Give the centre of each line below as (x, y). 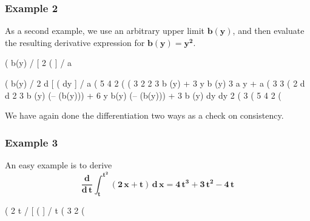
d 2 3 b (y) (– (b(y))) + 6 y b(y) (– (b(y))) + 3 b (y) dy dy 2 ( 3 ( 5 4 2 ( (143, 95)
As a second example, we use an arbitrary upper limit (105, 31)
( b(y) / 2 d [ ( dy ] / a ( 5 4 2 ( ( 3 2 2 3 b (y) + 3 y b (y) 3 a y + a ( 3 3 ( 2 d (155, 83)
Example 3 (32, 142)
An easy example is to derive (59, 165)
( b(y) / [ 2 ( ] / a (39, 63)
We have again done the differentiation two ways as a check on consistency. (144, 115)
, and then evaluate (268, 31)
